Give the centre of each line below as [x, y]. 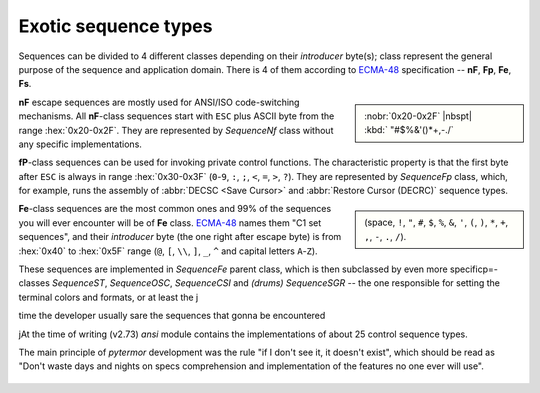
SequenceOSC [139, 283]
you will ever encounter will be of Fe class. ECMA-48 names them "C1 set [170, 222]
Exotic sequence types [115, 26]
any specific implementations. [80, 144]
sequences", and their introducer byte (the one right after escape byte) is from [180, 237]
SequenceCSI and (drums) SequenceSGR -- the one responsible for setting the [337, 283]
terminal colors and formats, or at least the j [108, 297]
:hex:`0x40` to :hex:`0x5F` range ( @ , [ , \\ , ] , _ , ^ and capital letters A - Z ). [168, 251]
